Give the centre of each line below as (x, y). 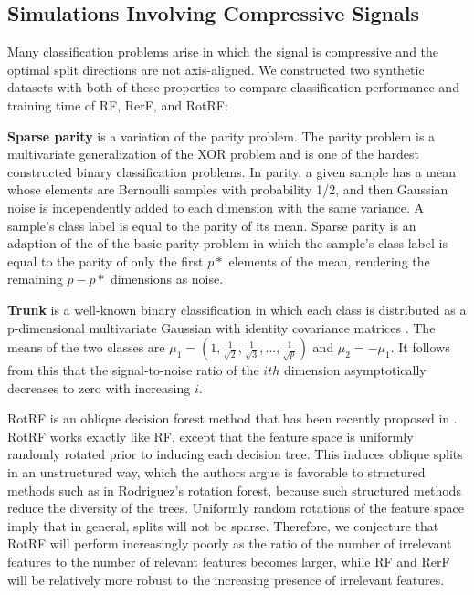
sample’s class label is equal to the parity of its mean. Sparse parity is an (212, 225)
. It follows (420, 347)
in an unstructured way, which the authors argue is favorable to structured (216, 472)
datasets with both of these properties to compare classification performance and (233, 87)
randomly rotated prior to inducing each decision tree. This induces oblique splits (235, 454)
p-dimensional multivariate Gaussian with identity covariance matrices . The (221, 327)
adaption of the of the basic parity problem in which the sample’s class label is (227, 243)
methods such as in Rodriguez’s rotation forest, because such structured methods (234, 490)
